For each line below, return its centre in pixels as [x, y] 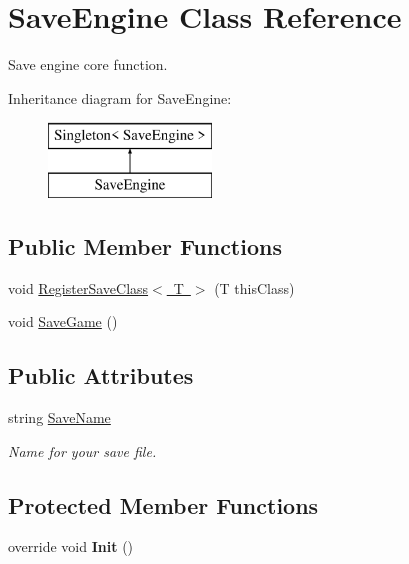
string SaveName [59, 417]
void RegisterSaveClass [78, 287]
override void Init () [71, 546]
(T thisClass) [254, 287]
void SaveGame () [63, 321]
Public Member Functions [145, 245]
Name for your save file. [82, 450]
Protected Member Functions [163, 504]
